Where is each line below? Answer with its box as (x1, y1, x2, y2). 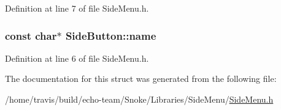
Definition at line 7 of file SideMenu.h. (5, 2, 149, 14)
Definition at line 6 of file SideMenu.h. (5, 51, 149, 64)
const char (5, 28, 57, 43)
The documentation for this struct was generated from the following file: (5, 72, 277, 85)
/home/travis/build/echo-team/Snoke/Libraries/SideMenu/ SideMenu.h (5, 93, 274, 105)
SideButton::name (65, 28, 156, 43)
